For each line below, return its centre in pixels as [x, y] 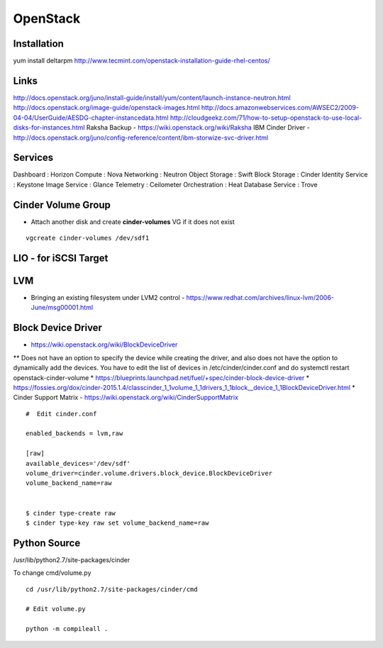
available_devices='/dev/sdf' [78, 463]
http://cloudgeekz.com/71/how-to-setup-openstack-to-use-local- [266, 118]
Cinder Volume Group [62, 205]
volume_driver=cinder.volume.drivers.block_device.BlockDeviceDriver [149, 474]
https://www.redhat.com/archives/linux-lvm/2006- [260, 298]
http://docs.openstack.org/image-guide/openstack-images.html [106, 108]
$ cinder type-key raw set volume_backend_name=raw [117, 523]
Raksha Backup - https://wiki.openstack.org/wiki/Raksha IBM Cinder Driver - [198, 128]
